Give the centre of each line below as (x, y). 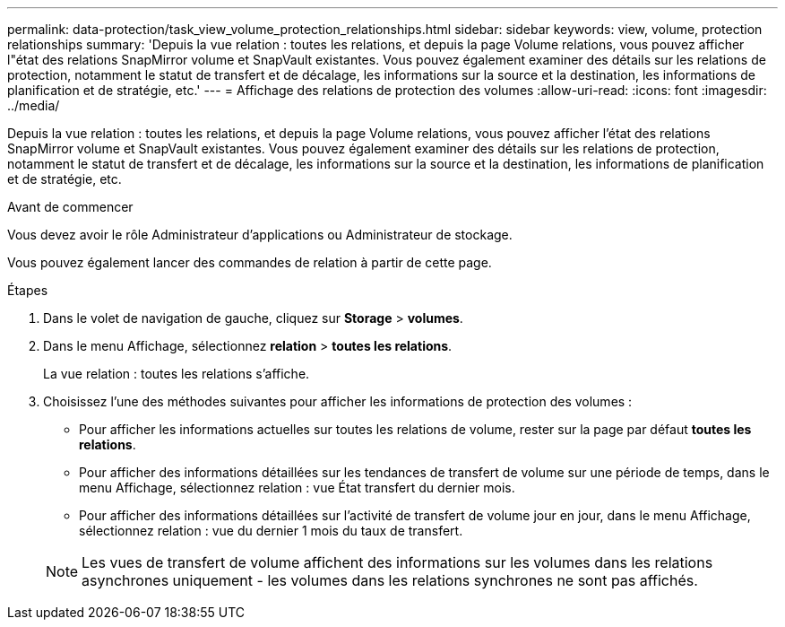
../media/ (34, 105)
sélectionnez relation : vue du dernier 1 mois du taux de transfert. (271, 531)
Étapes (28, 290)
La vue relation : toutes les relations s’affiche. (177, 374)
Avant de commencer (70, 207)
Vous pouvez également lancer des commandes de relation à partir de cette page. (250, 262)
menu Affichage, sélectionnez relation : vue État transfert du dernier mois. (297, 488)
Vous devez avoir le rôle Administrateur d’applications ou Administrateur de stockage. (260, 235)
